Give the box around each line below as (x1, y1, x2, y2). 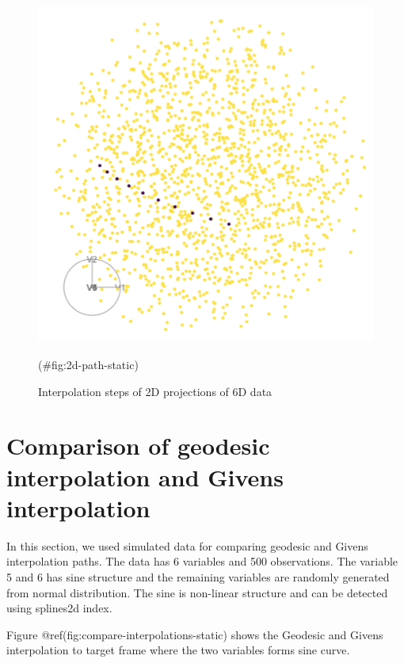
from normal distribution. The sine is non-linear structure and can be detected (6, 584, 388, 600)
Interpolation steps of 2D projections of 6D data (38, 383, 273, 399)
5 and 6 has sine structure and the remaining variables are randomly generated (6, 568, 390, 585)
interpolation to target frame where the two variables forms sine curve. (6, 642, 350, 658)
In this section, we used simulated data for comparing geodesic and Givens (6, 537, 368, 554)
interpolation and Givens (6, 460, 284, 493)
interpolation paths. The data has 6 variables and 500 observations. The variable (6, 553, 398, 570)
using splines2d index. (6, 600, 112, 616)
